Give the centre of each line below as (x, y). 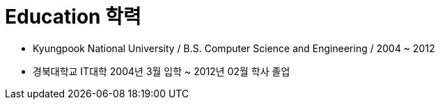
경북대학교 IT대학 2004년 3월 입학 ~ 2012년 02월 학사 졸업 (162, 71)
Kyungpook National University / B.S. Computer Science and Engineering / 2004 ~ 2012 (234, 48)
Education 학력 (73, 17)
